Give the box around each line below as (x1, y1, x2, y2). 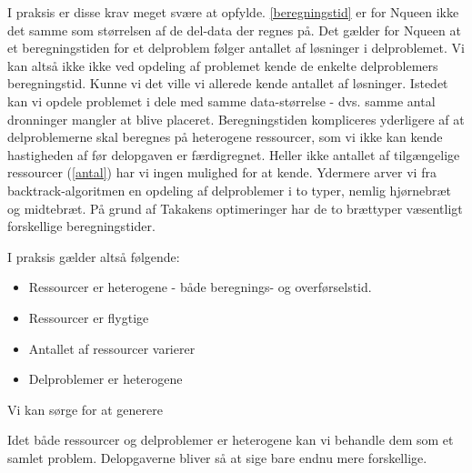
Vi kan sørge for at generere (7, 399, 163, 418)
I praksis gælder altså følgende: (7, 247, 180, 266)
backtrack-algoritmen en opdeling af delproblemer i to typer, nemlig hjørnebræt (7, 180, 451, 199)
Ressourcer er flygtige (28, 307, 149, 327)
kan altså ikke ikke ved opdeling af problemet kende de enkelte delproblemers (7, 55, 438, 75)
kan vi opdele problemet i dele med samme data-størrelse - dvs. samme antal (7, 91, 436, 110)
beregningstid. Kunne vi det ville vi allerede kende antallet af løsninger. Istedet (7, 74, 448, 93)
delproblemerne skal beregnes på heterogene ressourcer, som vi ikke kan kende (7, 127, 443, 146)
